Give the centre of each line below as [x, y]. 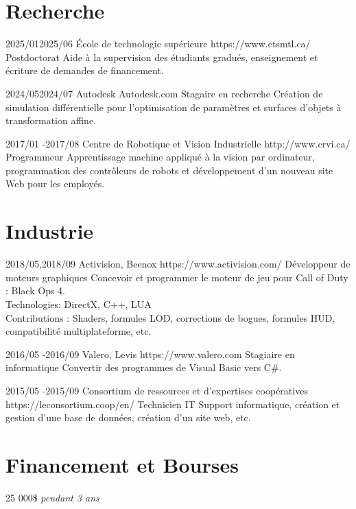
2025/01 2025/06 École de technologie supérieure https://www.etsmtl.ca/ [158, 44]
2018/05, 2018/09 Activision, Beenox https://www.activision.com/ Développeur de [178, 264]
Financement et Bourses [122, 464]
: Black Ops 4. [35, 291]
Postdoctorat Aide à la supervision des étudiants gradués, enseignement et [162, 57]
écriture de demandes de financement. [85, 70]
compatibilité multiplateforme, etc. [79, 331]
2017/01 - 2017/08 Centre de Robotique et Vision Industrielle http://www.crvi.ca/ [178, 143]
